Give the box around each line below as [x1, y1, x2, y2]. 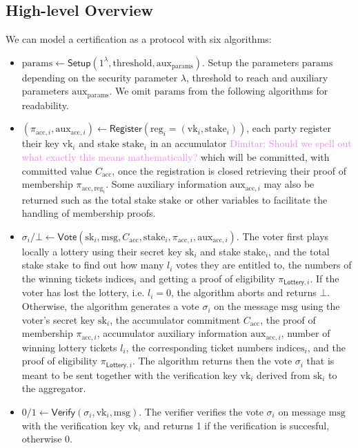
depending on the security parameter [21, 70, 178, 84]
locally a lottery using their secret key [21, 244, 182, 258]
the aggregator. [21, 381, 86, 396]
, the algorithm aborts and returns [171, 285, 317, 300]
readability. [21, 97, 69, 112]
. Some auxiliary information [106, 177, 227, 191]
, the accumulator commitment [110, 312, 241, 327]
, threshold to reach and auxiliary [186, 70, 328, 84]
